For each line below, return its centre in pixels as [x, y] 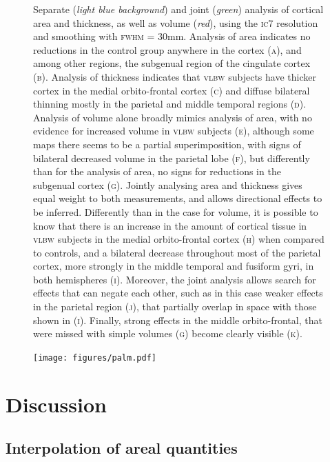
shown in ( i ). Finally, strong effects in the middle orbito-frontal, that [178, 320]
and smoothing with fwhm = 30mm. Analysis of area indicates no [172, 36]
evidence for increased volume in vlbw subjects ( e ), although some [174, 131]
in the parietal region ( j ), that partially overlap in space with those [175, 307]
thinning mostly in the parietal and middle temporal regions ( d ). [170, 104]
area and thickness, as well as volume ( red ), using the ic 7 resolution [176, 22]
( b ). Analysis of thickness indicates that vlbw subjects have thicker [175, 76]
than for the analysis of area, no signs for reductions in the [157, 171]
